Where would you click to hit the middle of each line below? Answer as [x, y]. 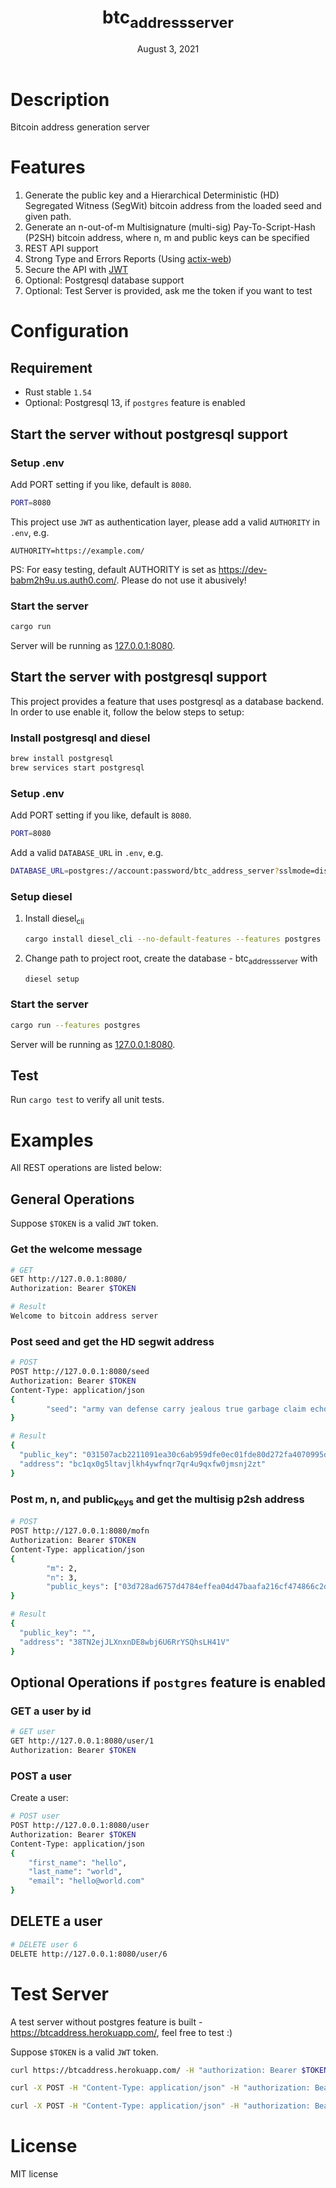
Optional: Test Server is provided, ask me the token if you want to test [168, 291]
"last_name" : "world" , [75, 1872]
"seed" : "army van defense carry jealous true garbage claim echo [187, 1409]
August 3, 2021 [168, 48]
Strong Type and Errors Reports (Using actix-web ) [128, 259]
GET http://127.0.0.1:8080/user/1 [82, 1741]
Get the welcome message [76, 1249]
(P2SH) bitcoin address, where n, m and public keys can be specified [167, 238]
